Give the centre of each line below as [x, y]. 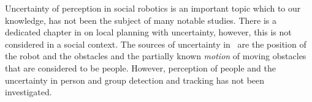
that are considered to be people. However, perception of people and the [141, 67]
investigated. [29, 92]
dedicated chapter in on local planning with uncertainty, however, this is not [148, 32]
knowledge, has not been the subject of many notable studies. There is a [141, 20]
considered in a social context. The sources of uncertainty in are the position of [156, 44]
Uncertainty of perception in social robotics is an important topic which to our [153, 8]
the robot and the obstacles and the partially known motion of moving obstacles [156, 56]
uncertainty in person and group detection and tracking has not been [135, 80]
